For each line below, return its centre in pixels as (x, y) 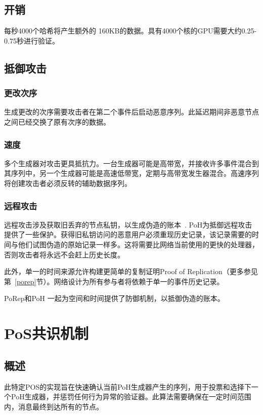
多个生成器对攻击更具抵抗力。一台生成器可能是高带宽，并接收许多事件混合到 (131, 163)
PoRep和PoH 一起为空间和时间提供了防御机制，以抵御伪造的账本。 (114, 298)
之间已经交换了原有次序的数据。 (57, 121)
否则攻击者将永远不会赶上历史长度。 (64, 254)
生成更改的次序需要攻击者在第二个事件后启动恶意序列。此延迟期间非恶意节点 (131, 112)
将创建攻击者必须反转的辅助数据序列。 (68, 183)
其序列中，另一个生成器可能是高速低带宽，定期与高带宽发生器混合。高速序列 (131, 173)
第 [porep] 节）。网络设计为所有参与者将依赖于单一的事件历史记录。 (114, 281)
